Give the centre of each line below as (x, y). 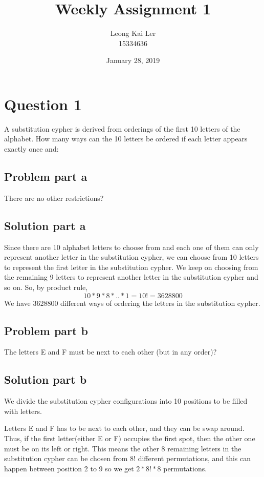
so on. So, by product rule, (46, 287)
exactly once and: (31, 149)
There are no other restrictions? (54, 198)
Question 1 (43, 104)
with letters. (23, 411)
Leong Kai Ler (133, 33)
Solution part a (45, 225)
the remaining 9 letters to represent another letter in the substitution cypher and (131, 277)
